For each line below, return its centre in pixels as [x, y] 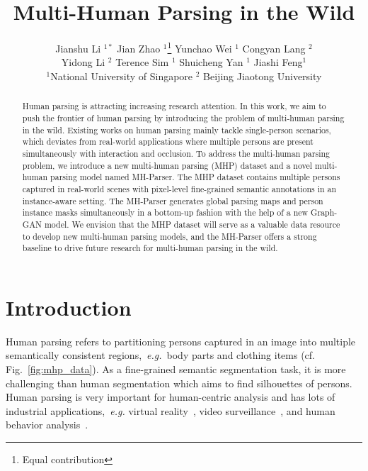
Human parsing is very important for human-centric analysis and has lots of [171, 397]
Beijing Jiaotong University [263, 76]
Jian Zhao [139, 48]
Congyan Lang [274, 48]
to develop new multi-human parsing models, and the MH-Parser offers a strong [169, 236]
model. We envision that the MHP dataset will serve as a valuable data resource [192, 224]
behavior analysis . [47, 425]
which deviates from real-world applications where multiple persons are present [168, 142]
